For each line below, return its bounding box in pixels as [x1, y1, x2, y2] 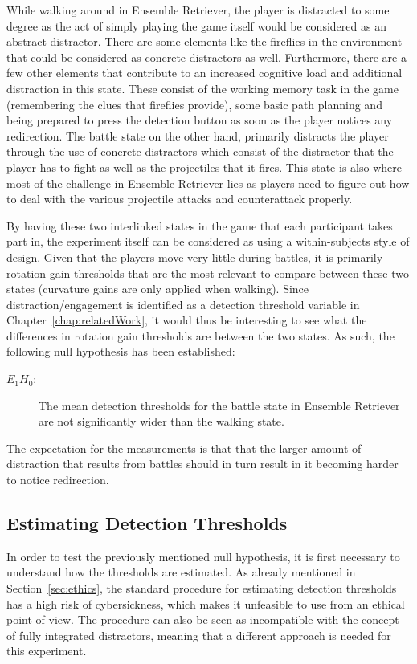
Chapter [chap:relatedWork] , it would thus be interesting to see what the [6, 312, 367, 328]
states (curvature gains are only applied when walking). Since [6, 280, 309, 297]
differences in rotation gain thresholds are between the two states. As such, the [6, 327, 395, 344]
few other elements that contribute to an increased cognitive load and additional [6, 64, 403, 81]
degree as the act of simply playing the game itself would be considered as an [6, 17, 386, 34]
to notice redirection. [6, 471, 109, 488]
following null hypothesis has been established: [6, 343, 235, 360]
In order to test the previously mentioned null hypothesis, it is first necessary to [6, 548, 400, 564]
